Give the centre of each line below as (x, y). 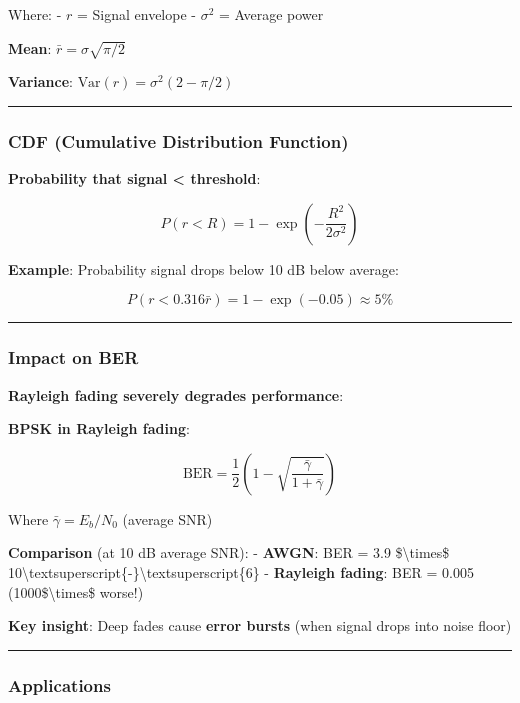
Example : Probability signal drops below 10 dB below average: (203, 268)
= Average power (271, 14)
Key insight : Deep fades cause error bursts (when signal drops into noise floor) (260, 625)
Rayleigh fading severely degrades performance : (176, 394)
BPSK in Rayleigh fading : (99, 428)
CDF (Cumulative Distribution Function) (178, 140)
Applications (59, 684)
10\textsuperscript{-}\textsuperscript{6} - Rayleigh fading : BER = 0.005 (241, 571)
